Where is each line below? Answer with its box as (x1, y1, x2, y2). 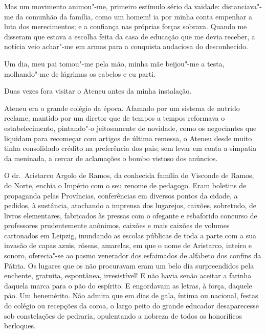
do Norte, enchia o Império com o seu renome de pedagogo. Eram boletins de (4, 180, 247, 190)
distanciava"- (222, 1, 262, 11)
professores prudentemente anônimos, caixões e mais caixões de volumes (4, 220, 230, 231)
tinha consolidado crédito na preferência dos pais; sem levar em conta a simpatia (4, 143, 257, 153)
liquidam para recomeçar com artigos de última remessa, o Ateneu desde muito (4, 132, 252, 143)
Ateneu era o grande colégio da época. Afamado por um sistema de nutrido (4, 102, 240, 113)
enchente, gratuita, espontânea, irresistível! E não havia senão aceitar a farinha (4, 270, 252, 281)
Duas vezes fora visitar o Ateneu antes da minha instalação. (4, 85, 192, 96)
